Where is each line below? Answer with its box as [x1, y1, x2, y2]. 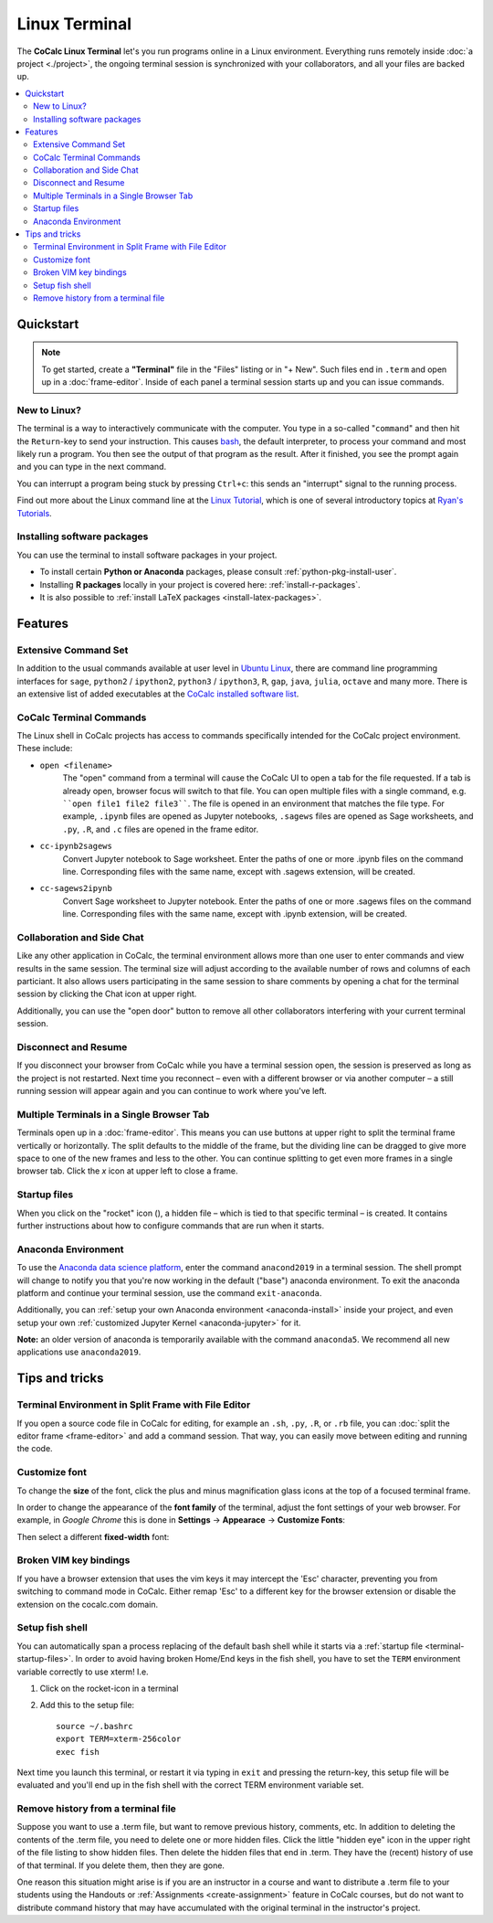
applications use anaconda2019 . [16, 1346, 142, 1357]
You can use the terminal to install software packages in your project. [16, 549, 278, 560]
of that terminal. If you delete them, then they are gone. [16, 1860, 226, 1871]
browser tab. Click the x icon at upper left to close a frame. [16, 1165, 238, 1176]
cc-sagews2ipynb [39, 883, 113, 894]
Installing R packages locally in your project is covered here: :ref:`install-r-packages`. [39, 579, 361, 590]
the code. [16, 1443, 54, 1454]
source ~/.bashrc [56, 1721, 133, 1731]
